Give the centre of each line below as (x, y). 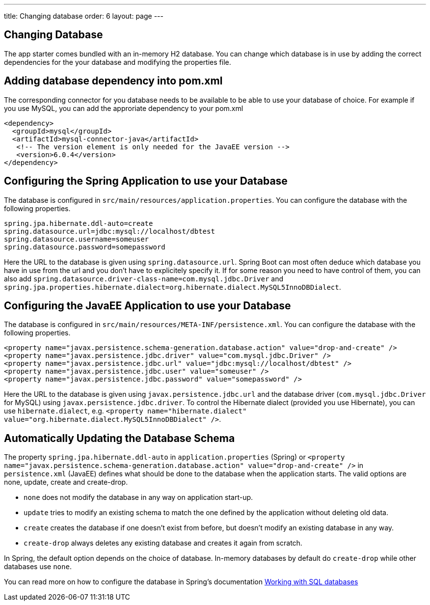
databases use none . (38, 567)
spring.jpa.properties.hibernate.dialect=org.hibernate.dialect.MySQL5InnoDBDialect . (173, 287)
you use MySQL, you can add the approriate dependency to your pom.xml (124, 108)
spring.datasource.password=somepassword (85, 247)
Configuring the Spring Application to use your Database (146, 181)
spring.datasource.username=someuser (77, 239)
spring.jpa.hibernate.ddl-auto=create (79, 223)
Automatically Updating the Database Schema (120, 438)
